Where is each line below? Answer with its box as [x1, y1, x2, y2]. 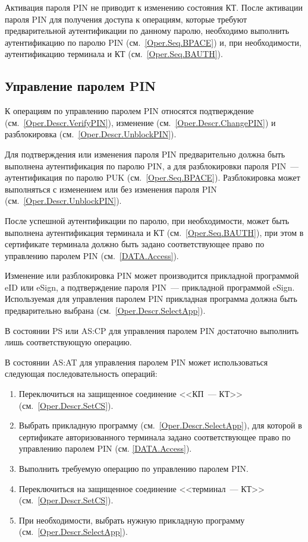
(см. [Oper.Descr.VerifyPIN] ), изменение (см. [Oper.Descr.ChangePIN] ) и [5, 116, 276, 128]
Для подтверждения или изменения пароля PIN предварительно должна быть [5, 147, 285, 160]
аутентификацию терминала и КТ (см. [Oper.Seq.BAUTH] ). [5, 48, 223, 60]
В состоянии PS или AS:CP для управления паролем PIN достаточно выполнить [5, 324, 299, 336]
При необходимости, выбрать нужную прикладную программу [18, 513, 245, 526]
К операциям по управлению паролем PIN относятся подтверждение [5, 105, 254, 117]
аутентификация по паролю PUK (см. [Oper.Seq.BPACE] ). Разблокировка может [5, 171, 300, 184]
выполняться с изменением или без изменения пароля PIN [5, 182, 217, 195]
